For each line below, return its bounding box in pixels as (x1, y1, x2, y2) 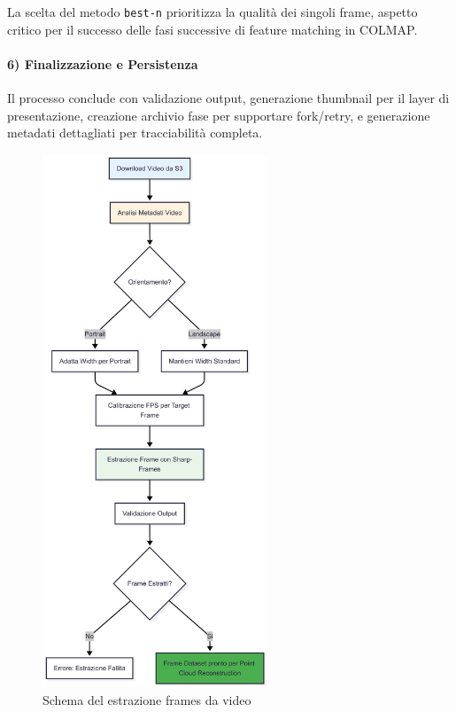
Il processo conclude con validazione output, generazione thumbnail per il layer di (7, 89, 450, 107)
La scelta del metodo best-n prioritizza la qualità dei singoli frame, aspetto (7, 3, 418, 20)
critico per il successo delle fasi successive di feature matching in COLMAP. (7, 20, 418, 38)
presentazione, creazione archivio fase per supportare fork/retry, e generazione (7, 106, 430, 124)
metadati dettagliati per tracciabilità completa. (7, 123, 263, 142)
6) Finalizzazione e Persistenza (7, 54, 198, 73)
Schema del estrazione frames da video (43, 691, 251, 709)
